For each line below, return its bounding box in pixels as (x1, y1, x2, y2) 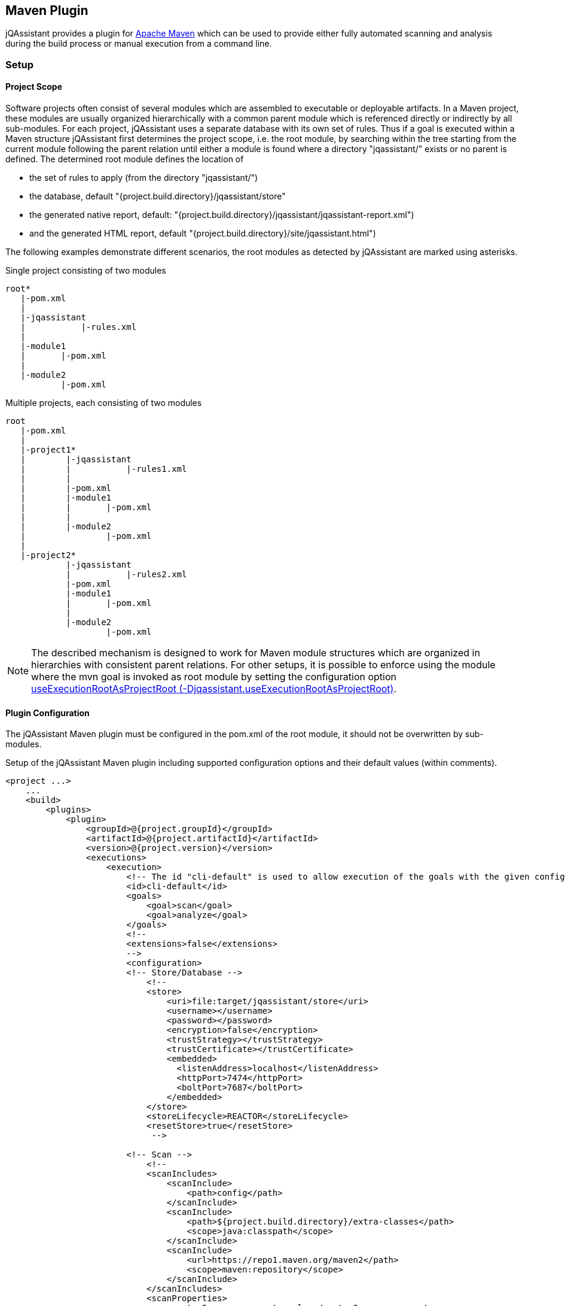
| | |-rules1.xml (20, 464, 187, 474)
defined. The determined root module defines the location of (5, 154, 244, 165)
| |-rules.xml (20, 322, 137, 332)
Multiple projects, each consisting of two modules (5, 398, 202, 408)
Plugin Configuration (5, 707, 90, 718)
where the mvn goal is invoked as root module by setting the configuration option (31, 671, 396, 683)
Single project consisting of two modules (5, 265, 166, 276)
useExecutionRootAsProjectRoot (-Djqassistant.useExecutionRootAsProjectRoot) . (31, 683, 397, 695)
